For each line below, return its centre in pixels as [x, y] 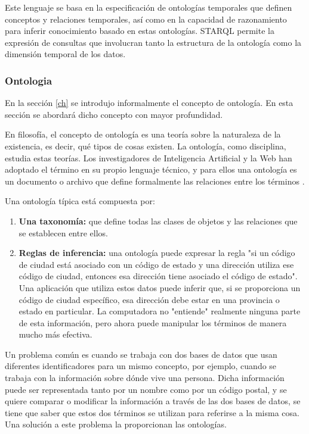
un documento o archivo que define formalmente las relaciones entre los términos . [155, 181]
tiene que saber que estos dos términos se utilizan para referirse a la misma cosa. [152, 412]
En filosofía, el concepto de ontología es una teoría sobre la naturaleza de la [143, 134]
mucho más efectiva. [55, 334]
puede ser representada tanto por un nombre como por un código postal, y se [146, 389]
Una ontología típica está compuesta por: [80, 201]
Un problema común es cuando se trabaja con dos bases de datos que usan [141, 354]
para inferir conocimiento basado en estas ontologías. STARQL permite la [140, 31]
